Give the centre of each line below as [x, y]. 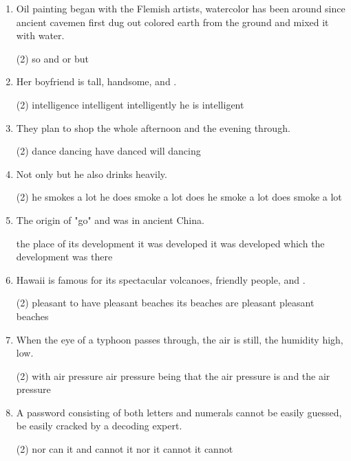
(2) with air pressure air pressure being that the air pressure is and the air [173, 375]
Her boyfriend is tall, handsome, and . [96, 81]
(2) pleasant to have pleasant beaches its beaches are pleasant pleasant [165, 303]
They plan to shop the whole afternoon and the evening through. [153, 127]
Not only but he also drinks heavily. [92, 173]
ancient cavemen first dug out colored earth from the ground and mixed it [172, 22]
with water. [40, 35]
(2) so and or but [52, 58]
